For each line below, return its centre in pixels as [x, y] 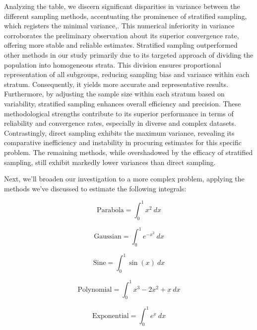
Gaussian [108, 237]
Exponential [110, 316]
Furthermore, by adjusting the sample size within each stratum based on [114, 94]
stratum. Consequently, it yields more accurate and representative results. [116, 84]
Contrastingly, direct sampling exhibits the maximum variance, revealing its [119, 132]
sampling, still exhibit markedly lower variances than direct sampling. [110, 162]
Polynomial [95, 289]
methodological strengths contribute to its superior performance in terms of [119, 113]
